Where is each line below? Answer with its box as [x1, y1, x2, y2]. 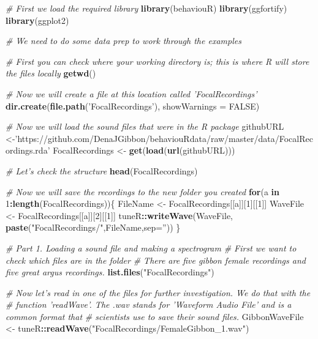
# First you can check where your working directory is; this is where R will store [6, 54, 309, 67]
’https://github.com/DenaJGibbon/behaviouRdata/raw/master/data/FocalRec [15, 132, 313, 144]
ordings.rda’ [6, 144, 50, 157]
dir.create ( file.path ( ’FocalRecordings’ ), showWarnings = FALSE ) [6, 99, 260, 112]
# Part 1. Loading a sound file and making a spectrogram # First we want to [6, 241, 297, 254]
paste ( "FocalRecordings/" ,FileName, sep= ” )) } [6, 221, 181, 234]
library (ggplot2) [6, 13, 69, 26]
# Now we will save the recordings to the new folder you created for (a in [6, 185, 280, 198]
